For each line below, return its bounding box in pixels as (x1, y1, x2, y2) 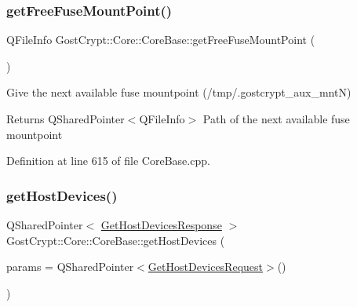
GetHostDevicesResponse (100, 217, 222, 232)
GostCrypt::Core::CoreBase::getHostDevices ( (6, 232, 225, 248)
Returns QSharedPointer (6, 111, 125, 126)
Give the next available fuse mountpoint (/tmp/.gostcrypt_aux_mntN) (6, 84, 352, 101)
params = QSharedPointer (6, 258, 134, 275)
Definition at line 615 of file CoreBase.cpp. (6, 152, 210, 169)
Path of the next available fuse (202, 111, 350, 126)
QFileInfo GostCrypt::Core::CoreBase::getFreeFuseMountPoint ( (6, 31, 315, 48)
